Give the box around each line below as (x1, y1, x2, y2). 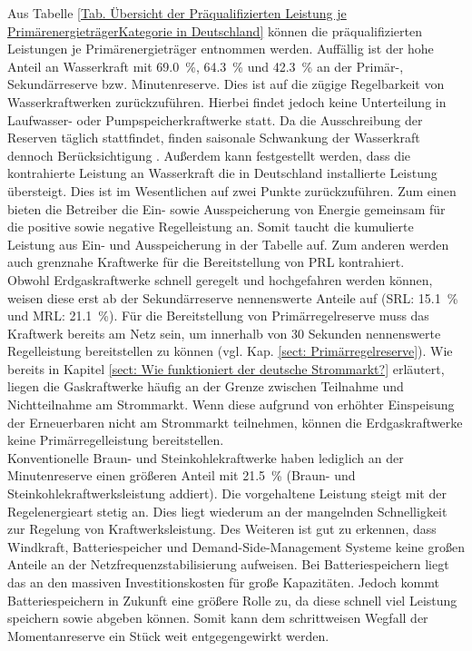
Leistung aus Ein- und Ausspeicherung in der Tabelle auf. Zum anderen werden (7, 234, 449, 253)
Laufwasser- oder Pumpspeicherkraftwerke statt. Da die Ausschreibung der (7, 110, 423, 129)
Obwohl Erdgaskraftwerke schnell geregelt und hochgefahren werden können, (7, 270, 433, 289)
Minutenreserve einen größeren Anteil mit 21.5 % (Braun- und (7, 466, 356, 485)
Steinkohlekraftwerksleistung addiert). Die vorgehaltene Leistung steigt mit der (7, 484, 447, 503)
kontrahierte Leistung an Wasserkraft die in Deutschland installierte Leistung (7, 163, 438, 182)
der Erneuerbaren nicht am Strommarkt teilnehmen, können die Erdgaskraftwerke (7, 412, 463, 431)
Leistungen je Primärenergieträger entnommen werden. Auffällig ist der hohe (7, 39, 434, 58)
